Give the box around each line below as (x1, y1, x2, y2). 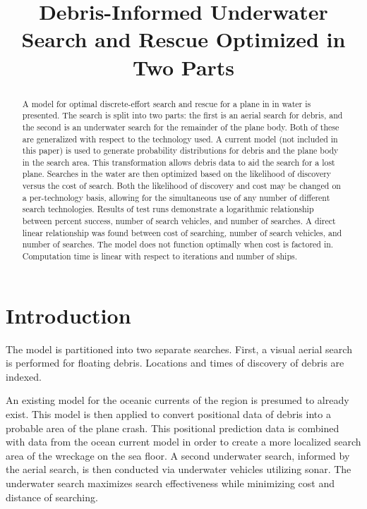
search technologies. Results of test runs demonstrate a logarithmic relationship (22, 203, 314, 215)
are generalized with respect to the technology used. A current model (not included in (22, 133, 338, 145)
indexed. (6, 369, 42, 384)
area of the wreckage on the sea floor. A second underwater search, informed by (6, 448, 350, 462)
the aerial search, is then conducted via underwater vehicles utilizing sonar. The (6, 462, 351, 477)
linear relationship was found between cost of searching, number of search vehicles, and (22, 226, 342, 238)
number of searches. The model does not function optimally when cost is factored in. (22, 238, 334, 250)
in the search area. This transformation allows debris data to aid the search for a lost (22, 156, 335, 168)
